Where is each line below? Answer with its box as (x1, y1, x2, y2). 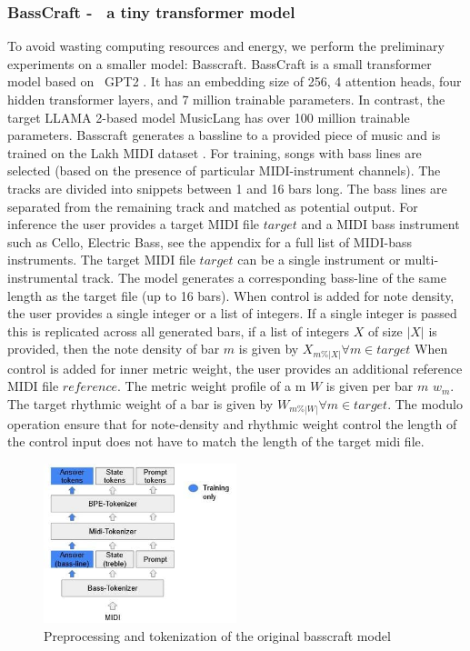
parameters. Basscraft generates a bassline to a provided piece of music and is (7, 125, 441, 145)
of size (367, 321, 403, 340)
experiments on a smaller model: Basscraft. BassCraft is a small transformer (7, 54, 432, 73)
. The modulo (387, 395, 464, 414)
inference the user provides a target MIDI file (7, 215, 259, 234)
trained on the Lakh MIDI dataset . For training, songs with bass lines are (7, 143, 422, 162)
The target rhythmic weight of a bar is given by (7, 395, 274, 414)
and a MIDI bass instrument (301, 215, 460, 234)
